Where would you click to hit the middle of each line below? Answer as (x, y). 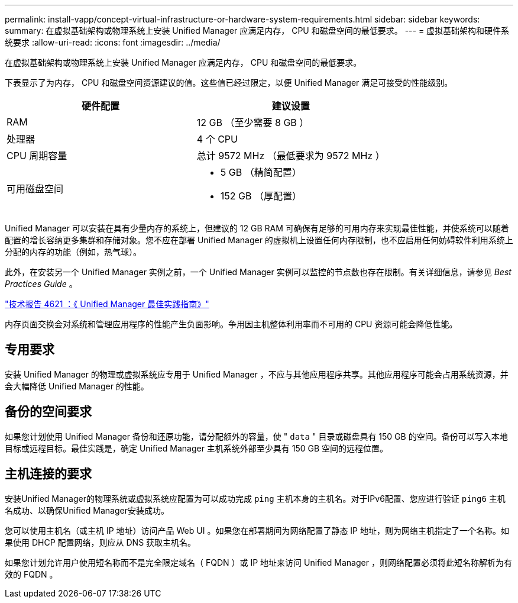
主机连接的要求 (48, 474)
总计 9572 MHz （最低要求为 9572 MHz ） (291, 156)
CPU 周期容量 (37, 156)
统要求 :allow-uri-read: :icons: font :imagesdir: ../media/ (113, 42)
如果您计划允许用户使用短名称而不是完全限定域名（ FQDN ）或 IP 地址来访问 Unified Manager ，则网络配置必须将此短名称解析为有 (258, 562)
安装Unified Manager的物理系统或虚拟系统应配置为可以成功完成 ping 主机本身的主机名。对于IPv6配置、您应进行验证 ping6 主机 (255, 498)
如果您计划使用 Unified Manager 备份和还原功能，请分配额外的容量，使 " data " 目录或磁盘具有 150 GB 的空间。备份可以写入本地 (256, 436)
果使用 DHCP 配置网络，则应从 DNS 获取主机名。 (101, 542)
